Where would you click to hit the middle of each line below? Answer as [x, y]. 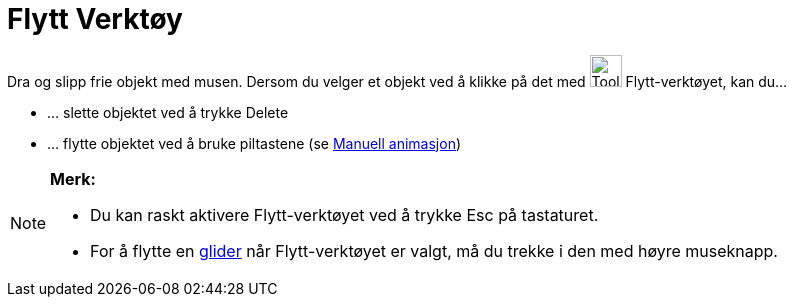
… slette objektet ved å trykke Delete [168, 112]
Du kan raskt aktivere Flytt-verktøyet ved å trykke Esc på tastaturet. [344, 214]
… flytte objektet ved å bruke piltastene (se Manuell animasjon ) [254, 143]
